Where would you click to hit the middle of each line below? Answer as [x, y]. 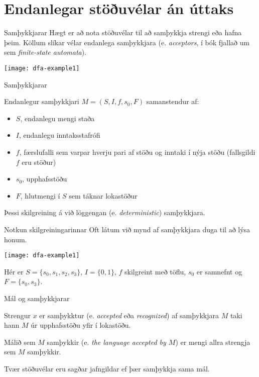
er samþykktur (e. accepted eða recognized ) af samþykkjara [129, 315]
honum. [16, 239]
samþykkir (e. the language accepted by [106, 342]
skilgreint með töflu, [155, 271]
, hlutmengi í [40, 195]
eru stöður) [39, 162]
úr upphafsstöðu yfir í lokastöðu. [81, 325]
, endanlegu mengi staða [57, 118]
